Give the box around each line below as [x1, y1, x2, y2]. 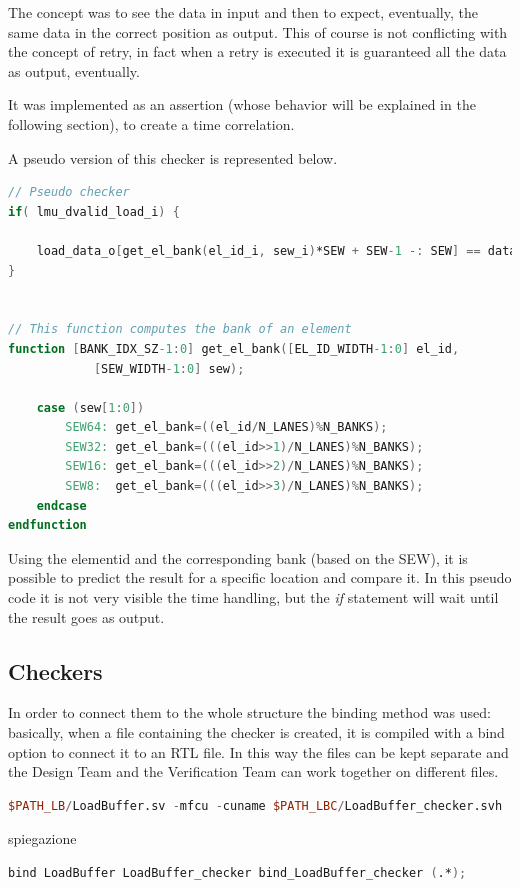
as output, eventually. [8, 60, 140, 81]
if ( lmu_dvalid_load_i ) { [8, 204, 180, 219]
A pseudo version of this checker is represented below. [8, 147, 338, 168]
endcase [36, 498, 87, 513]
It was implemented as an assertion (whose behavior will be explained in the [8, 94, 476, 115]
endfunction [8, 518, 87, 533]
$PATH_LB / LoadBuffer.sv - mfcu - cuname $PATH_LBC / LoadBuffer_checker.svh [8, 798, 503, 813]
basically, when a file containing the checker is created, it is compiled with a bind [8, 722, 505, 743]
